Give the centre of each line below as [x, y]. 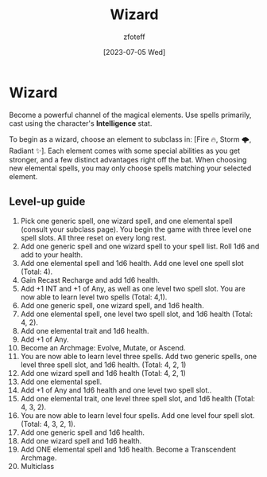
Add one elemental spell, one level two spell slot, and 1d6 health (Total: [137, 314]
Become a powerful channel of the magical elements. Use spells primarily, [130, 115]
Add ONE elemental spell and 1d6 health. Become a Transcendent [128, 449]
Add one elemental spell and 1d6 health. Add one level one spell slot [132, 263]
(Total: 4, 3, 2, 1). [48, 424]
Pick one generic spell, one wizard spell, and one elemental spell [126, 221]
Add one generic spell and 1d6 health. [83, 432]
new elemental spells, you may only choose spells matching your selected [130, 168]
